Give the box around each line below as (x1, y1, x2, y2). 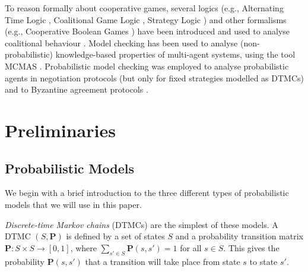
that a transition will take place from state (85, 255, 240, 267)
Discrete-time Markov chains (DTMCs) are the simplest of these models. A (5, 218, 278, 230)
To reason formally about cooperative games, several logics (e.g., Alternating (5, 2, 284, 14)
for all (180, 241, 202, 254)
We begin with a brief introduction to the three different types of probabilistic (5, 186, 289, 199)
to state (249, 255, 278, 267)
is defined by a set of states (66, 230, 165, 242)
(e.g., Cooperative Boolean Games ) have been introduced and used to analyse (5, 25, 290, 37)
